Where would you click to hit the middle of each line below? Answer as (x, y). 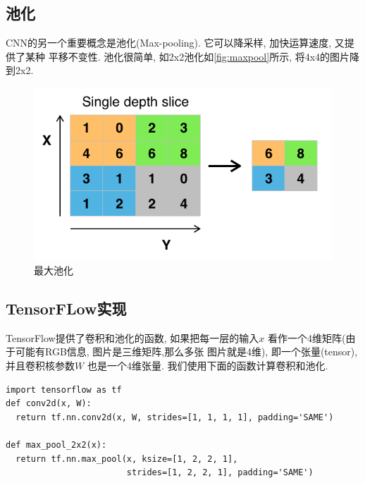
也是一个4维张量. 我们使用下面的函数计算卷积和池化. (208, 366)
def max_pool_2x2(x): (56, 445)
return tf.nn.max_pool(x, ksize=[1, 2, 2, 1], (127, 459)
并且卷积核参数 (40, 366)
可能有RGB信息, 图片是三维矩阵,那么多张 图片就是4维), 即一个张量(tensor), (186, 351)
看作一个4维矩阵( (307, 337)
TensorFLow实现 (66, 308)
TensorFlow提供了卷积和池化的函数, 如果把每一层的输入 (132, 337)
